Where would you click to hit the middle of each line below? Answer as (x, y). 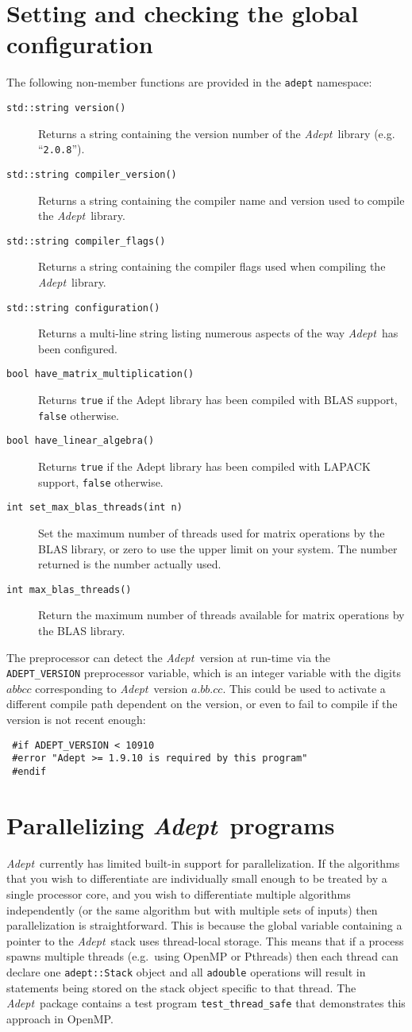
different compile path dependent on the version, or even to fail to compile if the (202, 704)
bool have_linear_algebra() (81, 441)
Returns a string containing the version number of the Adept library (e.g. (217, 133)
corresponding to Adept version (112, 688)
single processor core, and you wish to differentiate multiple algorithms (179, 893)
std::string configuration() (83, 308)
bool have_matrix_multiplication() (100, 374)
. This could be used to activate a (304, 688)
